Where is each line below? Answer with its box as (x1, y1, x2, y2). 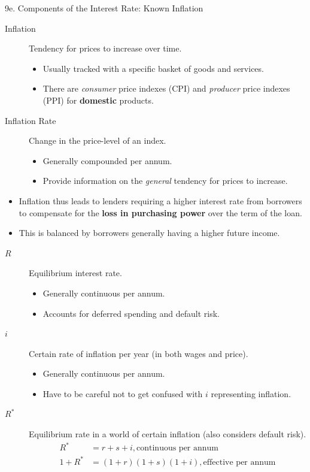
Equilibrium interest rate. (29, 267, 122, 279)
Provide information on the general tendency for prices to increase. (42, 174, 288, 187)
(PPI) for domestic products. (42, 93, 154, 106)
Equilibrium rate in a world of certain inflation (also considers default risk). (29, 428, 306, 440)
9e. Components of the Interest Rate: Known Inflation (5, 2, 203, 14)
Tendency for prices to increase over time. (29, 42, 182, 55)
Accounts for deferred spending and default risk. (42, 307, 220, 319)
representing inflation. (211, 387, 291, 400)
